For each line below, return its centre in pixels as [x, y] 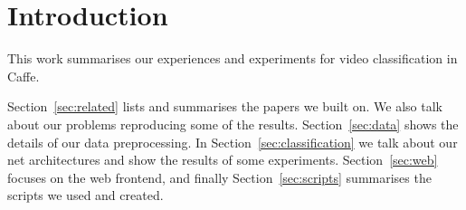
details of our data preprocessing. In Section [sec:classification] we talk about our [233, 142]
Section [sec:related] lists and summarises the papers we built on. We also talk [225, 106]
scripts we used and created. [86, 195]
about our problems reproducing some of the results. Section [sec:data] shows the [233, 124]
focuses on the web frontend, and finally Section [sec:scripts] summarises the [219, 177]
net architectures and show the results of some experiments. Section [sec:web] [223, 160]
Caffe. [24, 76]
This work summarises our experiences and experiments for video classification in [233, 58]
